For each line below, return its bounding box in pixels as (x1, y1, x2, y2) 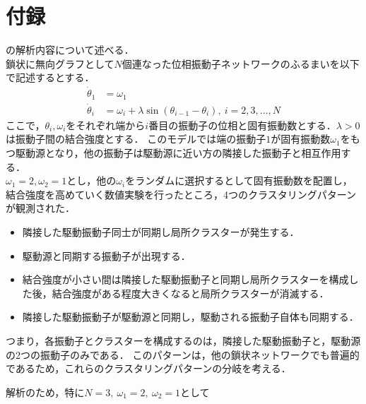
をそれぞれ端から (66, 117, 146, 132)
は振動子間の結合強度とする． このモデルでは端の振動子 (6, 131, 266, 146)
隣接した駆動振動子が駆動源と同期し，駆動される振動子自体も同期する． (22, 309, 359, 324)
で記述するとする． (6, 70, 95, 85)
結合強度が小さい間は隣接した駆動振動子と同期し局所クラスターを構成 (22, 272, 349, 287)
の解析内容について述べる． (6, 42, 134, 57)
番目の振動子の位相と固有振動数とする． (148, 117, 336, 132)
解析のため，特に (6, 384, 85, 399)
